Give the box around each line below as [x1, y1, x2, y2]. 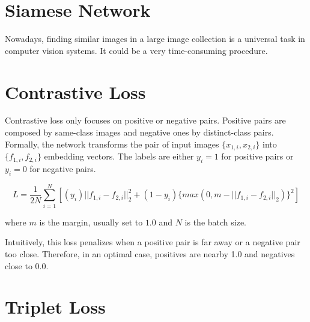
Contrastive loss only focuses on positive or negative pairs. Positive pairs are [5, 114, 286, 127]
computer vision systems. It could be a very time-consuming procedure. [5, 44, 268, 56]
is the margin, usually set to [39, 215, 143, 228]
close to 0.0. [5, 259, 49, 272]
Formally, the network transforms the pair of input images [5, 137, 219, 150]
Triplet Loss [5, 294, 106, 319]
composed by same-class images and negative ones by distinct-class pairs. [5, 126, 274, 139]
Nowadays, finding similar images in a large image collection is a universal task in [5, 32, 305, 45]
